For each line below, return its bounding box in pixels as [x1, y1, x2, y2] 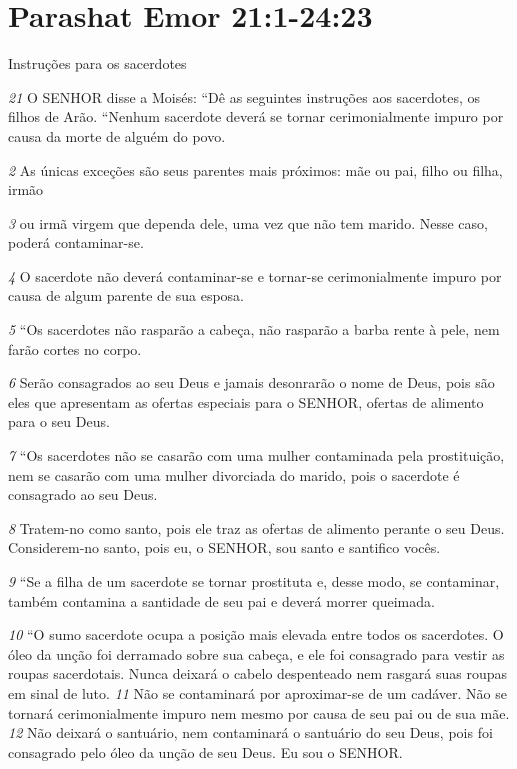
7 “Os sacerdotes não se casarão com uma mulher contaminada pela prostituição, [8, 445, 505, 466]
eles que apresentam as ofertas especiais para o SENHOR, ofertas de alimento [8, 391, 484, 412]
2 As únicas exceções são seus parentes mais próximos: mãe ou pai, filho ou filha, [8, 159, 503, 180]
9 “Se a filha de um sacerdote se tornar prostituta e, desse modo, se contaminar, [8, 571, 500, 591]
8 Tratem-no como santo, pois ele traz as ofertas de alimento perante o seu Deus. [8, 517, 505, 538]
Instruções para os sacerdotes [8, 53, 187, 74]
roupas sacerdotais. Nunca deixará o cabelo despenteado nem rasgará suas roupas [8, 663, 507, 684]
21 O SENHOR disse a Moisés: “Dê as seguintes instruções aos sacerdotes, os [8, 86, 481, 107]
